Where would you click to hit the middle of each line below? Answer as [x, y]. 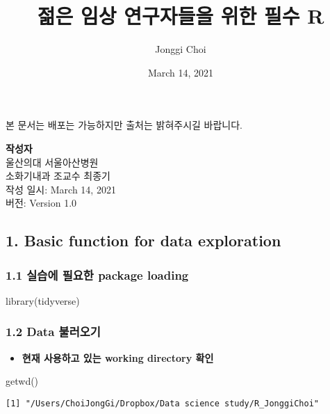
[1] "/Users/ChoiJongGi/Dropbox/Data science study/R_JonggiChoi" [163, 403]
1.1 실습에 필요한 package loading [97, 274]
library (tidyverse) [43, 300]
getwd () [22, 381]
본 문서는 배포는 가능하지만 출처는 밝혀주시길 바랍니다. [124, 125]
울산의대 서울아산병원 [52, 162]
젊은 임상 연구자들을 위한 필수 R [181, 16]
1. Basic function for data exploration [143, 240]
